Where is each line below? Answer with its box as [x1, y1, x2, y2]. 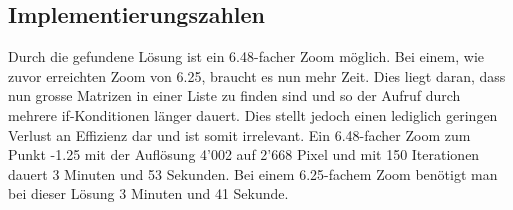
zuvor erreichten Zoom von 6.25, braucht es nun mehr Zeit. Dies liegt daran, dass [8, 65, 506, 86]
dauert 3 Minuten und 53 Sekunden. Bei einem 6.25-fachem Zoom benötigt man [8, 163, 498, 184]
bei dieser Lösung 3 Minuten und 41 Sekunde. [8, 183, 289, 204]
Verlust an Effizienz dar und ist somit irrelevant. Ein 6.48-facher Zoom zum [8, 124, 471, 145]
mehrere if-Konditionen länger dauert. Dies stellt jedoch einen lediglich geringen [8, 104, 498, 125]
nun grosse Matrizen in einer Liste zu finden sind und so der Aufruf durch [8, 85, 461, 106]
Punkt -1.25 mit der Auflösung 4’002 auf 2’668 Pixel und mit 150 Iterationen [8, 144, 480, 165]
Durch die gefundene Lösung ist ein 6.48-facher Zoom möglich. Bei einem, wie [8, 46, 484, 67]
